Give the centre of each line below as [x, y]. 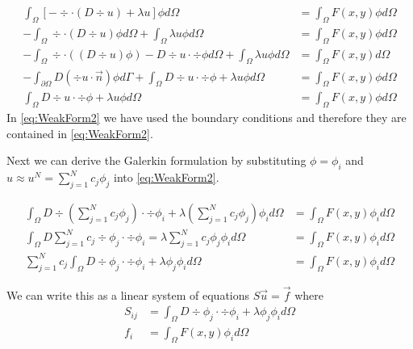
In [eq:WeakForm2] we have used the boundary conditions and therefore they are [206, 118]
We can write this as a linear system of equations [128, 294]
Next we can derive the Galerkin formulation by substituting [156, 160]
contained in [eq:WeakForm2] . [80, 133]
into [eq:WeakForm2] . [167, 177]
